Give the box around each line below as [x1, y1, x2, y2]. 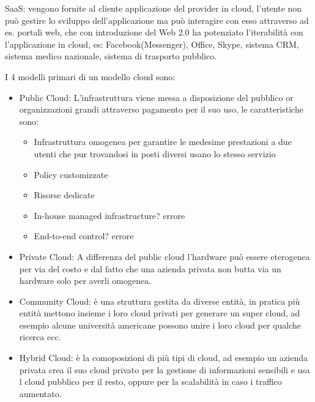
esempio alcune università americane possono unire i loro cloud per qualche [19, 318, 301, 331]
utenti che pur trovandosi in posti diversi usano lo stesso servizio [34, 147, 276, 160]
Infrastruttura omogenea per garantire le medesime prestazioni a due [34, 135, 292, 148]
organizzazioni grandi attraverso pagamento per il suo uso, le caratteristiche [19, 103, 303, 116]
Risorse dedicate [34, 188, 95, 201]
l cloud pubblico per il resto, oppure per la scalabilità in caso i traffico [19, 375, 282, 388]
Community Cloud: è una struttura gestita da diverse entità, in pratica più [19, 294, 300, 307]
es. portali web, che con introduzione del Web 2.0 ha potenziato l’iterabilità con [5, 26, 303, 39]
